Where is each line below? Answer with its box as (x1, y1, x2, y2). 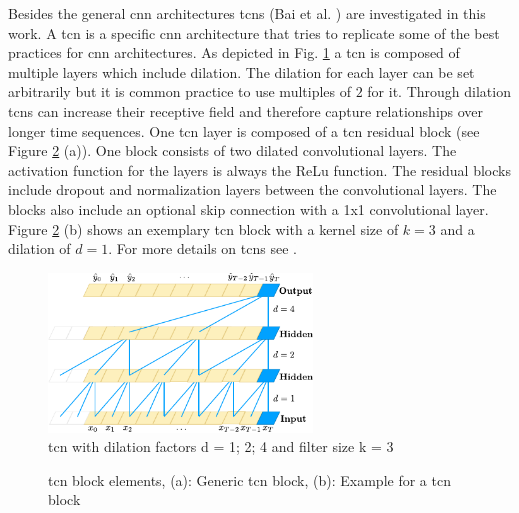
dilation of (8, 238, 71, 259)
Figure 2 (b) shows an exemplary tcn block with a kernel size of (8, 218, 399, 239)
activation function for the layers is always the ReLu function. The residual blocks (8, 159, 511, 180)
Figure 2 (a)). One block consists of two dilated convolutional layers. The (8, 140, 457, 161)
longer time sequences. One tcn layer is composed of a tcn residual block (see (8, 120, 480, 141)
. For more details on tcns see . (108, 238, 297, 259)
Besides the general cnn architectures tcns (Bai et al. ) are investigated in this (8, 3, 486, 23)
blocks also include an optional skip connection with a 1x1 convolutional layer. (8, 198, 489, 219)
